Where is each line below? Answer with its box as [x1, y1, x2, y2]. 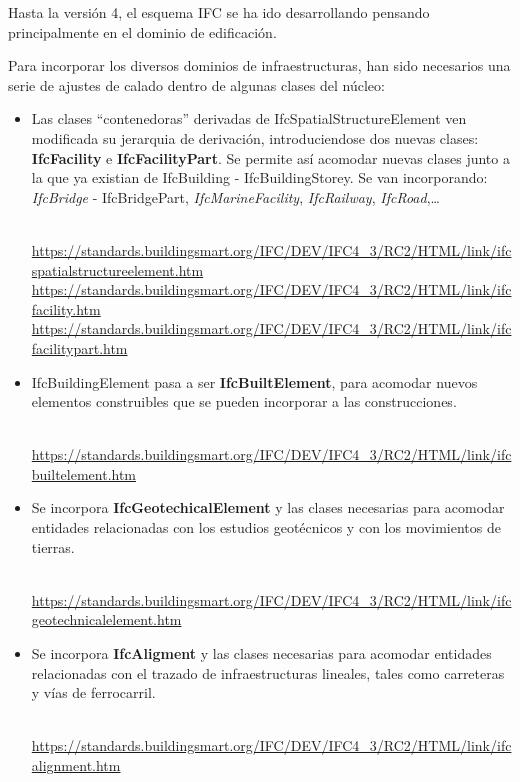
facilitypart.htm [31, 337, 128, 358]
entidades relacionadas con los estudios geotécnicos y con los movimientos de [31, 517, 501, 538]
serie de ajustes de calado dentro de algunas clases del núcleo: [8, 74, 385, 95]
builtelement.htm [31, 463, 137, 484]
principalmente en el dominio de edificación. [8, 21, 277, 42]
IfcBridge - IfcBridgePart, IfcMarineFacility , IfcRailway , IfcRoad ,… [31, 186, 440, 207]
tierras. [31, 536, 75, 557]
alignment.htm [31, 755, 121, 775]
